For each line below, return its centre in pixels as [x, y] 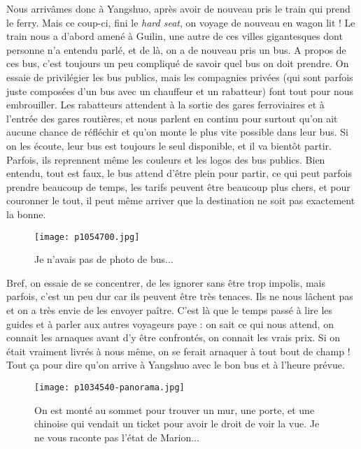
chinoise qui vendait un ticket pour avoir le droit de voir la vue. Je [177, 423]
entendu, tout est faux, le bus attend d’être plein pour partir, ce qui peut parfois [179, 173]
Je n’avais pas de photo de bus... [104, 259]
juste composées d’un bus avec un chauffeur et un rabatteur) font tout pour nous [180, 91]
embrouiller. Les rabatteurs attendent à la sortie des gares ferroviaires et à [165, 105]
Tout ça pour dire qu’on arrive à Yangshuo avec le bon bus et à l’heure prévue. [176, 365]
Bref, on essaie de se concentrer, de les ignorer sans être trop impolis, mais [166, 282]
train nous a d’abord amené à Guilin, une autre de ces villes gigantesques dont [175, 36]
